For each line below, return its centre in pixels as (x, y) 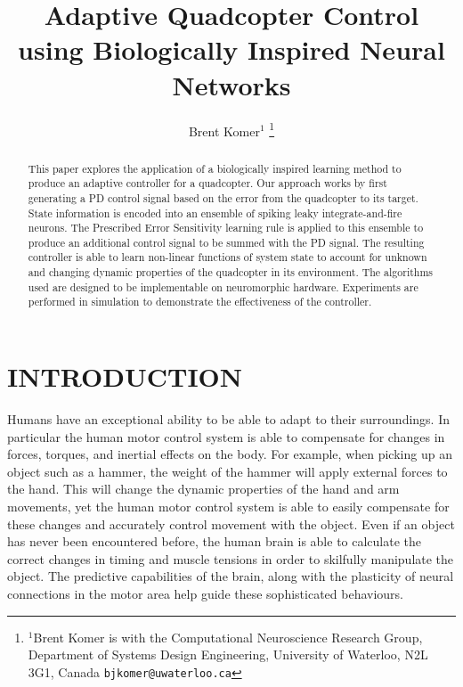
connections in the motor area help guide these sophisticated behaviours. (206, 593)
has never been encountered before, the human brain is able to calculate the (215, 541)
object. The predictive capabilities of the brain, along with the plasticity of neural (231, 576)
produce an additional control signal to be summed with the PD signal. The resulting (226, 242)
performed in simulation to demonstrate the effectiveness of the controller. (200, 302)
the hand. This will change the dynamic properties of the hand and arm (203, 489)
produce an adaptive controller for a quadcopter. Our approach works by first (207, 183)
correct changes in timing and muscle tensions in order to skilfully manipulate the (231, 558)
